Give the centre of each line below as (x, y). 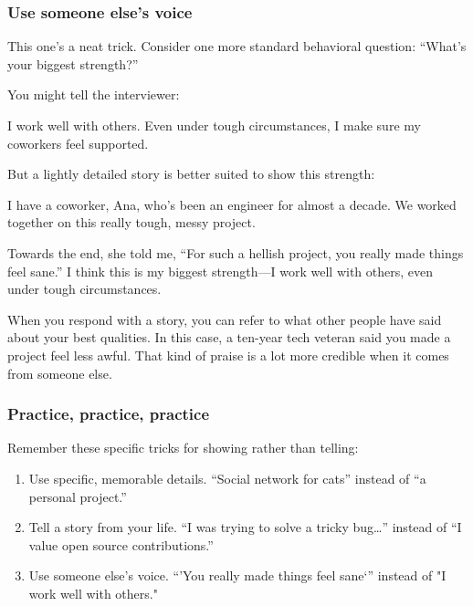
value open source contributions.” (121, 544)
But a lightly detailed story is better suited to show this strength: (191, 174)
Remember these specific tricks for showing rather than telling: (183, 448)
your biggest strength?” (73, 63)
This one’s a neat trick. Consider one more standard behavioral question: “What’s (237, 46)
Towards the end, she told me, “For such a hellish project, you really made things (236, 252)
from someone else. (60, 373)
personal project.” (78, 496)
